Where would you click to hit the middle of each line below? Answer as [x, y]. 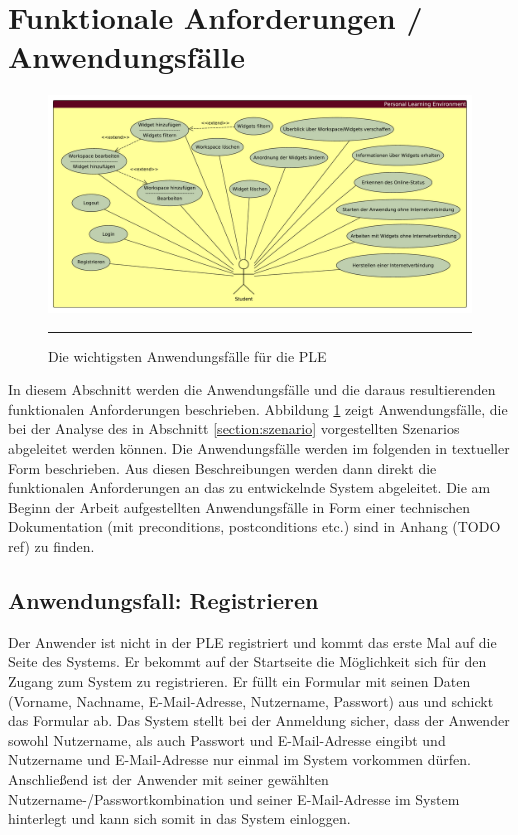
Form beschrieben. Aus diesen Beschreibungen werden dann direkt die [222, 467]
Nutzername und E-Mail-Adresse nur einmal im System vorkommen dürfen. [240, 759]
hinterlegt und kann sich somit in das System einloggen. [179, 818]
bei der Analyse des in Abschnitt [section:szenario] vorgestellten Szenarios [234, 428]
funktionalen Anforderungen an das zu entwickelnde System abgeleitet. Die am [249, 487]
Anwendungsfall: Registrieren [163, 600]
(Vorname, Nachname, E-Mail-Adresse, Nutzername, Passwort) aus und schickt [251, 700]
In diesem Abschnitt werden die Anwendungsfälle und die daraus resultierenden [252, 389]
